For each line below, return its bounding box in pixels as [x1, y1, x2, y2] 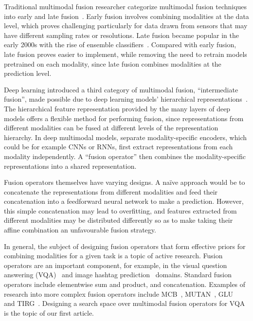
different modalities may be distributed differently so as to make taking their [4, 215, 233, 225]
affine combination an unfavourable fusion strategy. [4, 225, 156, 235]
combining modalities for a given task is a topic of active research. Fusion [4, 250, 223, 261]
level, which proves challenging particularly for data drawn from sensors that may [4, 20, 248, 31]
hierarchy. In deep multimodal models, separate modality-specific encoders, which [4, 132, 247, 142]
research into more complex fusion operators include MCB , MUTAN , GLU [4, 288, 234, 299]
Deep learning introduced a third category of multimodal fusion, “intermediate [4, 84, 238, 94]
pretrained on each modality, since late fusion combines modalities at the [4, 58, 221, 69]
